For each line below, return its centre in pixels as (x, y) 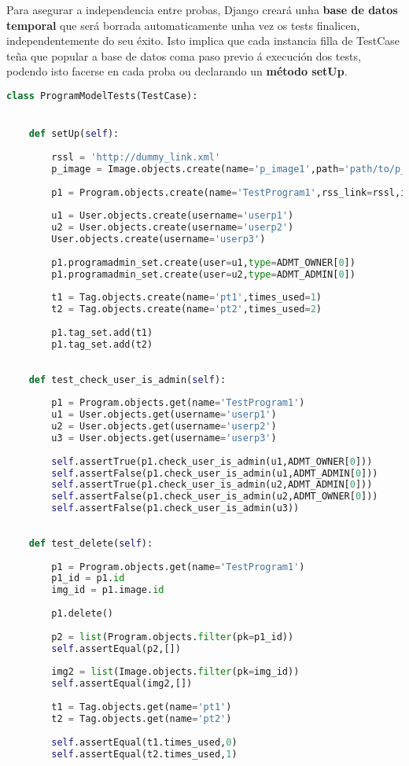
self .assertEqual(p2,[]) (116, 648)
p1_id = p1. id (88, 578)
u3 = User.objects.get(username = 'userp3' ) (164, 438)
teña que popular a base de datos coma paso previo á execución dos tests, (184, 55)
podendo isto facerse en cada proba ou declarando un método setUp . (177, 71)
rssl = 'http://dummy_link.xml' (136, 157)
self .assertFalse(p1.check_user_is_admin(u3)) (175, 508)
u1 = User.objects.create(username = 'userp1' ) (173, 216)
